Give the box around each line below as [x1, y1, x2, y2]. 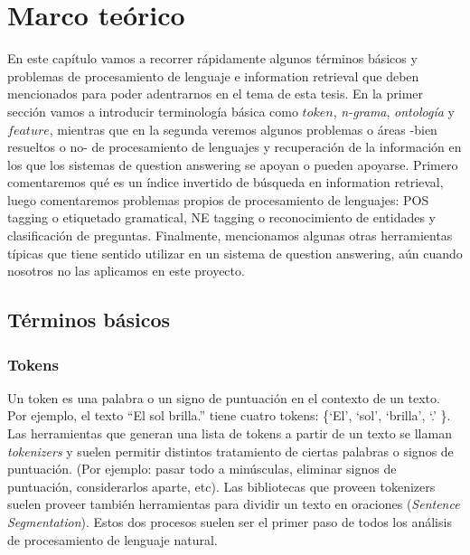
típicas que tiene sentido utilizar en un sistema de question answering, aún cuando [7, 243, 463, 262]
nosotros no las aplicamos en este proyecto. [7, 261, 245, 280]
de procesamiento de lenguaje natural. [7, 530, 218, 549]
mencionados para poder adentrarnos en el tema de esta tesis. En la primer [7, 84, 424, 103]
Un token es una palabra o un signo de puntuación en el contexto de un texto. [7, 388, 440, 407]
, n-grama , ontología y [333, 101, 455, 120]
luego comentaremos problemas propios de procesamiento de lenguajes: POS [7, 190, 429, 209]
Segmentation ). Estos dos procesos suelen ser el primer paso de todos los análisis [7, 513, 452, 531]
